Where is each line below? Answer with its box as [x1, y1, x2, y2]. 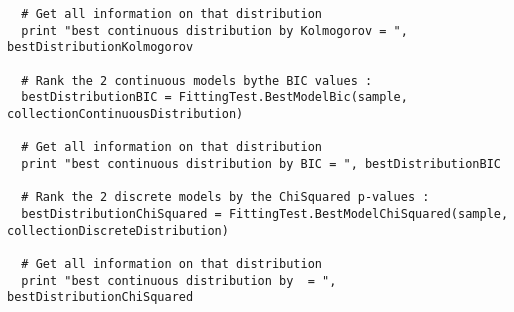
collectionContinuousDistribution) [7, 106, 244, 121]
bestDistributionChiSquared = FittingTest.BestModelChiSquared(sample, [21, 206, 509, 221]
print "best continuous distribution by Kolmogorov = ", [21, 23, 408, 38]
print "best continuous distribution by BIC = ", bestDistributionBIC [21, 156, 501, 171]
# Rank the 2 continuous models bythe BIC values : [21, 73, 373, 88]
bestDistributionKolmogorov [7, 40, 194, 55]
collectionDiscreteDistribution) [7, 223, 229, 238]
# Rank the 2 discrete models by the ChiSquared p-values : [21, 190, 430, 205]
